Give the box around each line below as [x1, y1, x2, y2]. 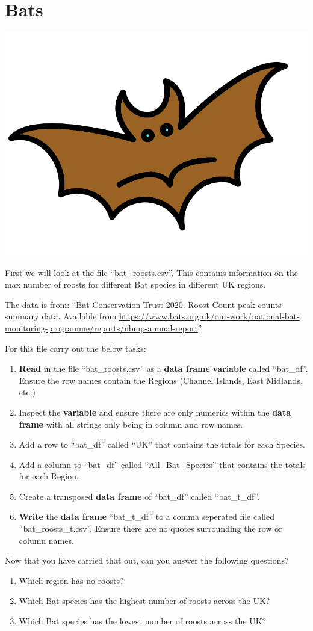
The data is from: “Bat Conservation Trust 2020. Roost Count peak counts [5, 298, 282, 310]
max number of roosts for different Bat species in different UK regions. [5, 278, 266, 291]
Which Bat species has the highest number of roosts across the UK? [19, 594, 270, 607]
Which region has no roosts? [19, 574, 124, 586]
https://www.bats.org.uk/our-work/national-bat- [119, 310, 300, 322]
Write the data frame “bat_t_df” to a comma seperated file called [19, 510, 274, 523]
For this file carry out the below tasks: [5, 342, 146, 354]
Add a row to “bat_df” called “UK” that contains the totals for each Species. [19, 438, 305, 451]
